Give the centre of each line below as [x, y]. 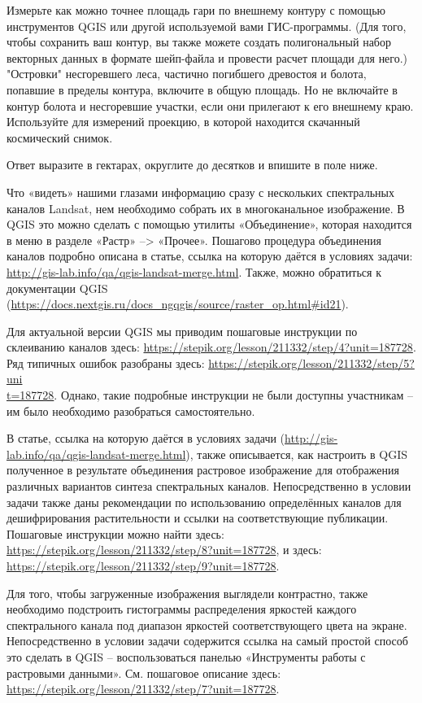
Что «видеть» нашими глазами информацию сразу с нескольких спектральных [200, 192]
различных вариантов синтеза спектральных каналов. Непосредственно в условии [209, 486]
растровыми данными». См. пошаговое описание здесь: [144, 672]
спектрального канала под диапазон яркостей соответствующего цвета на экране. [207, 624]
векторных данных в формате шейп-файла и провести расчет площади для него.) [207, 57]
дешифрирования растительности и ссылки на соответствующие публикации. [198, 518]
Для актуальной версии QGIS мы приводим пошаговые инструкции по [182, 331]
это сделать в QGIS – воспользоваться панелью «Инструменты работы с [186, 656]
